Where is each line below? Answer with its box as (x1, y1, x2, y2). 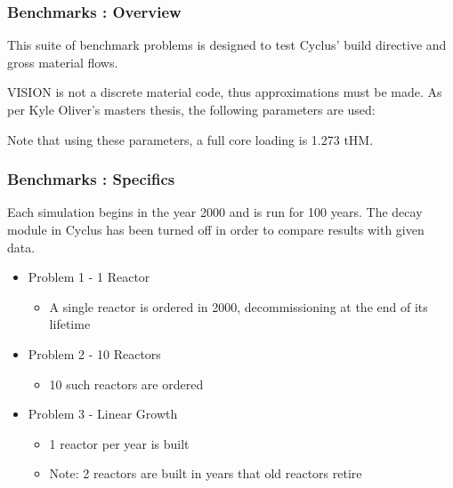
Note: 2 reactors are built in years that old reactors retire (49, 464, 362, 483)
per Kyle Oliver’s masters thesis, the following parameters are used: (7, 100, 376, 118)
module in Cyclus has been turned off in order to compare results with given (7, 220, 425, 238)
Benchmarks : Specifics (7, 168, 175, 190)
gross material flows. (7, 52, 118, 71)
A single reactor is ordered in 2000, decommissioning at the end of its (49, 297, 428, 316)
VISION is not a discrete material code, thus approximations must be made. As (7, 83, 442, 101)
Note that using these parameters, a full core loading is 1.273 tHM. (7, 130, 374, 148)
